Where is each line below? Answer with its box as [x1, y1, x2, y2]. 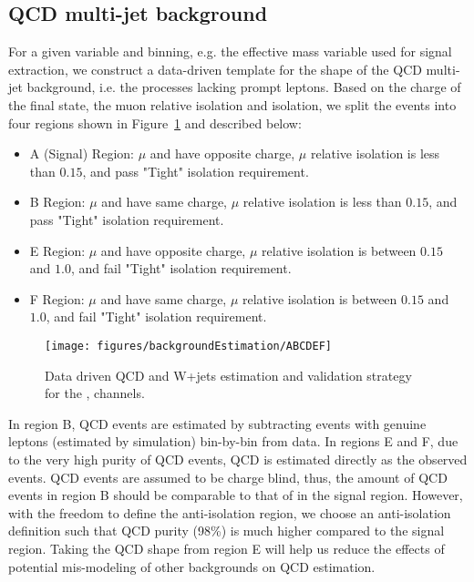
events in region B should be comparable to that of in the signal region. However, [8, 485, 463, 505]
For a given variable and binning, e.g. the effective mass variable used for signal [8, 42, 452, 61]
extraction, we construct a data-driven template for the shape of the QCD [8, 59, 422, 78]
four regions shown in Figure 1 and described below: [8, 113, 302, 132]
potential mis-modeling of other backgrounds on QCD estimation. [8, 556, 376, 576]
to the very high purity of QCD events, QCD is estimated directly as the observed [8, 449, 468, 468]
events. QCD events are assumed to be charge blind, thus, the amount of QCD [8, 467, 448, 486]
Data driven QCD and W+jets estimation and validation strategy [45, 365, 412, 384]
